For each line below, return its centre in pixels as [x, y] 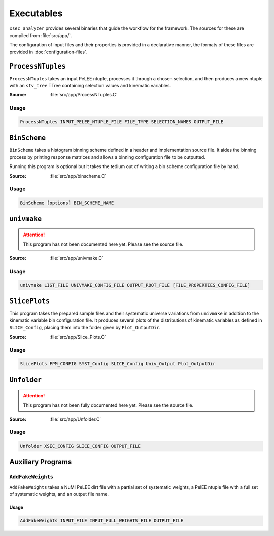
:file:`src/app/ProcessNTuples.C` [83, 95]
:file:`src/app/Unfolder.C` [75, 419]
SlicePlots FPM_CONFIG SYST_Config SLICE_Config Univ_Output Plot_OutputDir [118, 364]
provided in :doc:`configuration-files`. [48, 52]
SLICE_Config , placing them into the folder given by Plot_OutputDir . [85, 327]
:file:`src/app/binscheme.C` [78, 176]
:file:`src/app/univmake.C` [76, 258]
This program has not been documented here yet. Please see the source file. [103, 244]
